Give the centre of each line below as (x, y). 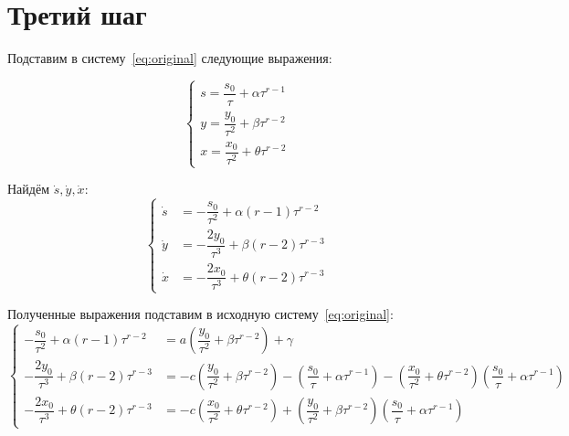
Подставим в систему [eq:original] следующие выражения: (170, 58)
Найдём (29, 189)
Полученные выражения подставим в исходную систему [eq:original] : (200, 314)
